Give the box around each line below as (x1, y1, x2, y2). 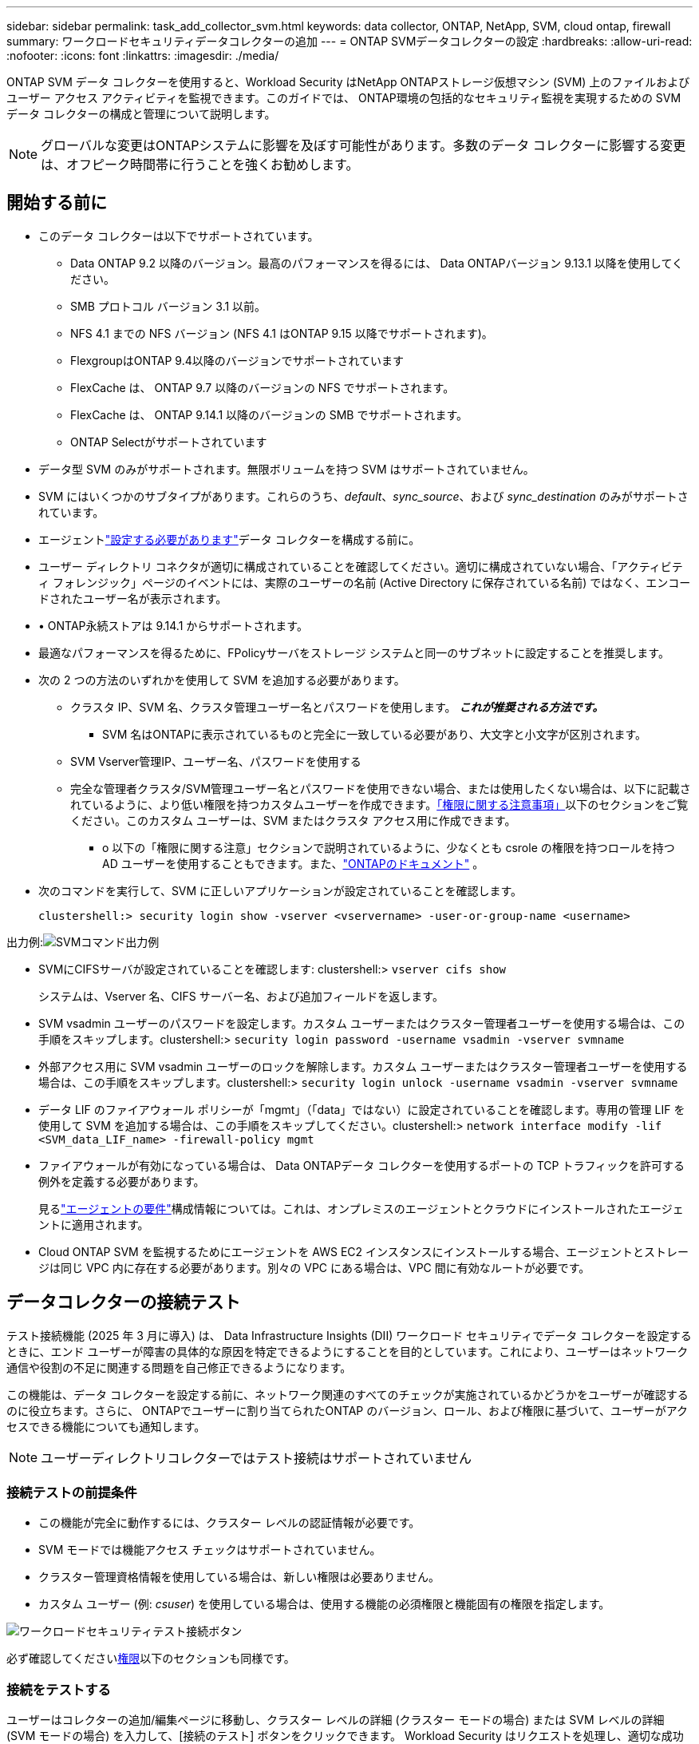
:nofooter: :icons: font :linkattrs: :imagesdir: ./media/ (6, 49, 279, 62)
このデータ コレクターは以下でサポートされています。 (38, 228, 319, 243)
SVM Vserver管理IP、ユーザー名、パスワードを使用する (70, 754, 361, 768)
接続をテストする (6, 1681, 111, 1698)
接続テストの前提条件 (6, 1484, 137, 1501)
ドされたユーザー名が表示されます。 (38, 591, 227, 605)
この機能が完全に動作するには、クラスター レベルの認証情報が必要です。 (38, 1516, 421, 1530)
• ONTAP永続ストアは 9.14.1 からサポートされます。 (38, 618, 308, 632)
